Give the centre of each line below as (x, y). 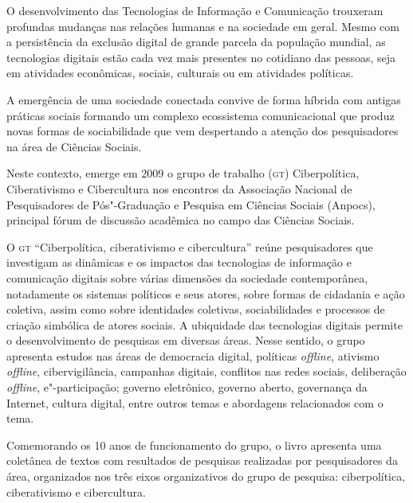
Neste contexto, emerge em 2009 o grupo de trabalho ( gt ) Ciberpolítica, (183, 173)
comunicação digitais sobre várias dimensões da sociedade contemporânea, (187, 277)
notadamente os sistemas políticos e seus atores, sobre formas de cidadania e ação (206, 293)
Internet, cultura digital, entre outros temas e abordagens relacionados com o (195, 402)
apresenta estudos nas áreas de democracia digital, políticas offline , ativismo (193, 355)
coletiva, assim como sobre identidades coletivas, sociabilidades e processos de (196, 309)
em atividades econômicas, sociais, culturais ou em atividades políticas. (180, 73)
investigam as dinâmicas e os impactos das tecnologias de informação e (179, 262)
